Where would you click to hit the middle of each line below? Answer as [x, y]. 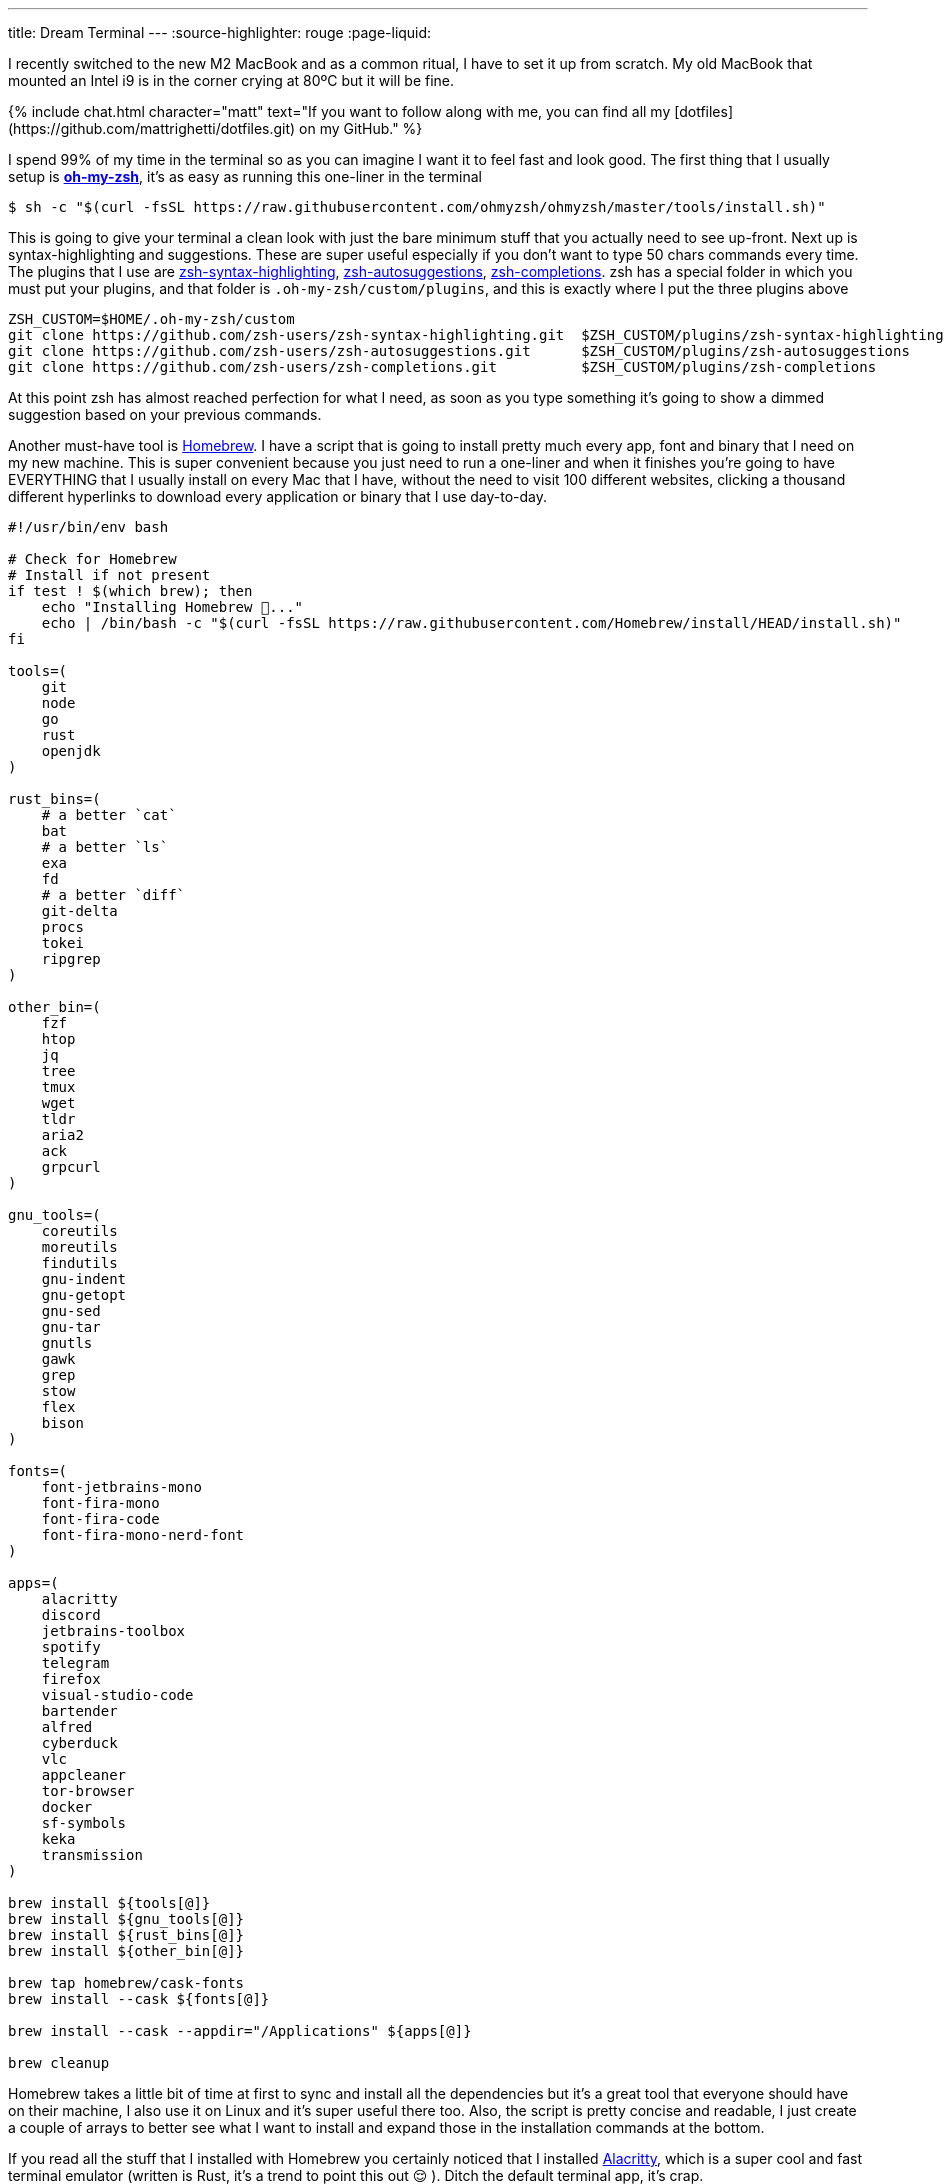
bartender [79, 1711]
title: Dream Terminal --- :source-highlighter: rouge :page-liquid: [220, 32]
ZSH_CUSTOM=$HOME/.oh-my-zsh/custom [151, 319]
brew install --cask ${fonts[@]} [139, 1999]
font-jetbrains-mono [121, 1487]
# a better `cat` [109, 815]
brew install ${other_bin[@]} [126, 1951]
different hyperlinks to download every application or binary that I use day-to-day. [278, 496]
